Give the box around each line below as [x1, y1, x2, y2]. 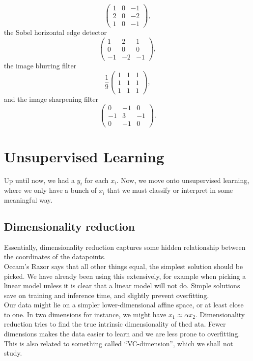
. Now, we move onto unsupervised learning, [116, 175, 250, 185]
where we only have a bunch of [4, 185, 97, 195]
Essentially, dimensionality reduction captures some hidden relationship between [4, 241, 246, 252]
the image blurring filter [4, 60, 77, 70]
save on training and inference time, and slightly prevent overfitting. [4, 290, 209, 300]
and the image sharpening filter [4, 93, 98, 104]
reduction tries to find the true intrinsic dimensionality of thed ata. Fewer [4, 319, 226, 329]
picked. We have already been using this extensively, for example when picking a [4, 271, 246, 281]
